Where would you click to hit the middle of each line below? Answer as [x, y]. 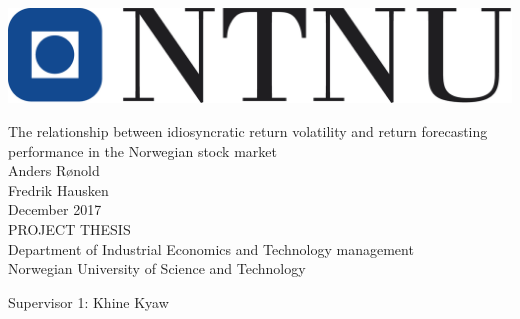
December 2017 [55, 209]
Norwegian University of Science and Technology [157, 268]
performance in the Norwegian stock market [142, 150]
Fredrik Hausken [58, 189]
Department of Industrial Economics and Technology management [211, 248]
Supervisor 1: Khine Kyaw [88, 301]
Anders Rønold [54, 170]
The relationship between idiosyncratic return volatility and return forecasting [248, 131]
